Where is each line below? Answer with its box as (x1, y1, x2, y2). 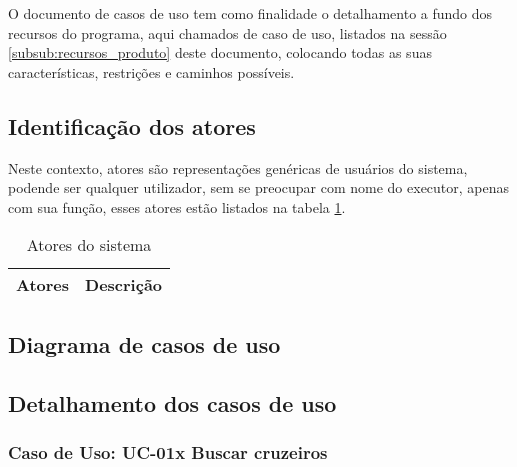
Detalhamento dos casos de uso (8, 387, 337, 418)
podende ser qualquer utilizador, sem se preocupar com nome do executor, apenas (8, 177, 510, 198)
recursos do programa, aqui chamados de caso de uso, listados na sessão (8, 22, 447, 43)
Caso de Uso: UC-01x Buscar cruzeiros (8, 439, 328, 464)
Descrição (85, 273, 163, 297)
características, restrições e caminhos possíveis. (8, 61, 295, 82)
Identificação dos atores (8, 110, 256, 141)
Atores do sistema (26, 233, 152, 257)
